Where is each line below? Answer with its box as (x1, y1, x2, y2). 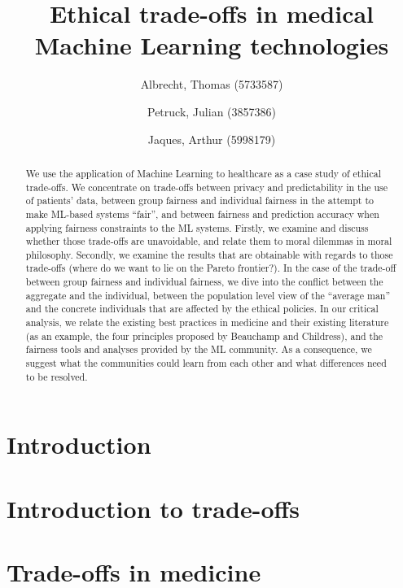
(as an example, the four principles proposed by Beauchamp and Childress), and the (25, 329, 383, 342)
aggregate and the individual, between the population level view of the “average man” (25, 288, 391, 302)
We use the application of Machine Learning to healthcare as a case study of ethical (25, 166, 381, 180)
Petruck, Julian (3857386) (147, 102, 276, 120)
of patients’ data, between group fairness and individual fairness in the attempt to (25, 194, 375, 207)
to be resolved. (25, 369, 88, 383)
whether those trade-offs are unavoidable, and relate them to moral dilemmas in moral (25, 234, 392, 248)
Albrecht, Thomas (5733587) (140, 76, 283, 93)
